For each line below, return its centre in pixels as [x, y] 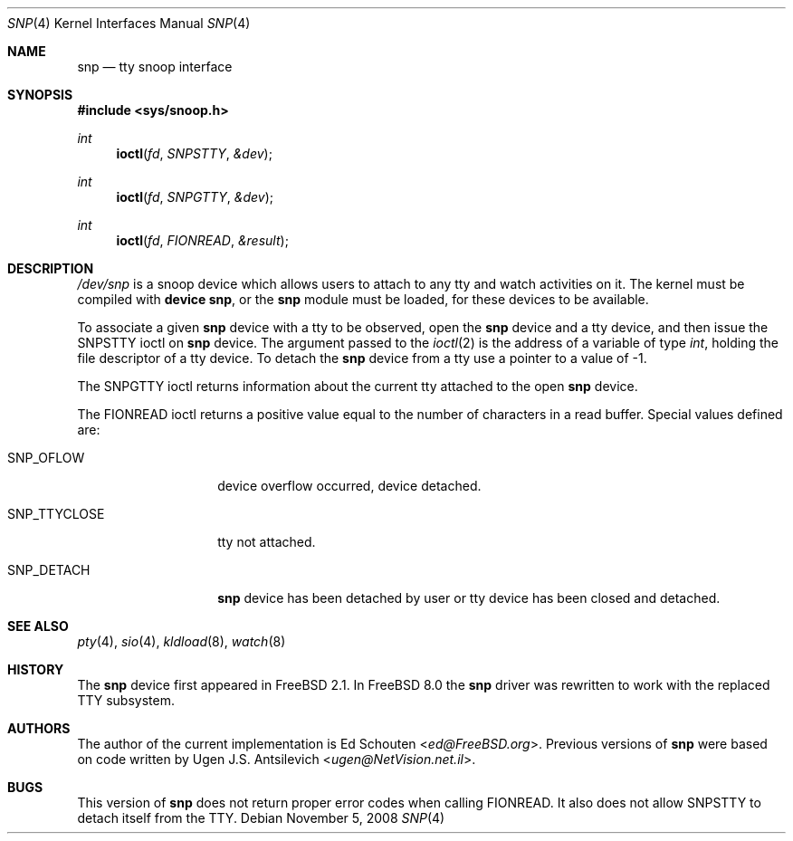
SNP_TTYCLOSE [56, 514]
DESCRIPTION [51, 268]
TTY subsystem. [126, 700]
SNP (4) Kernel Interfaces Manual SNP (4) [129, 23]
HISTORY [36, 669]
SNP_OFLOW [46, 458]
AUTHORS [39, 728]
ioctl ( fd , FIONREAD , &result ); [202, 240]
